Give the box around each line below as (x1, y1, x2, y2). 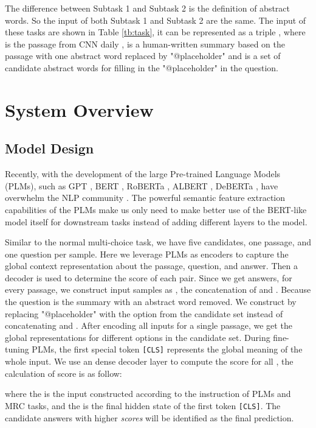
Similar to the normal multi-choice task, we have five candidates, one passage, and (5, 236, 311, 248)
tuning (5, 343, 29, 356)
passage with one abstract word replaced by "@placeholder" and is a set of (5, 49, 281, 62)
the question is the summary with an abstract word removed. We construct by (5, 295, 297, 308)
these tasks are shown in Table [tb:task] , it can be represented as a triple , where (5, 26, 306, 38)
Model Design (5, 139, 94, 158)
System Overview (5, 97, 154, 122)
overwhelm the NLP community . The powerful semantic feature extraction (5, 191, 286, 204)
